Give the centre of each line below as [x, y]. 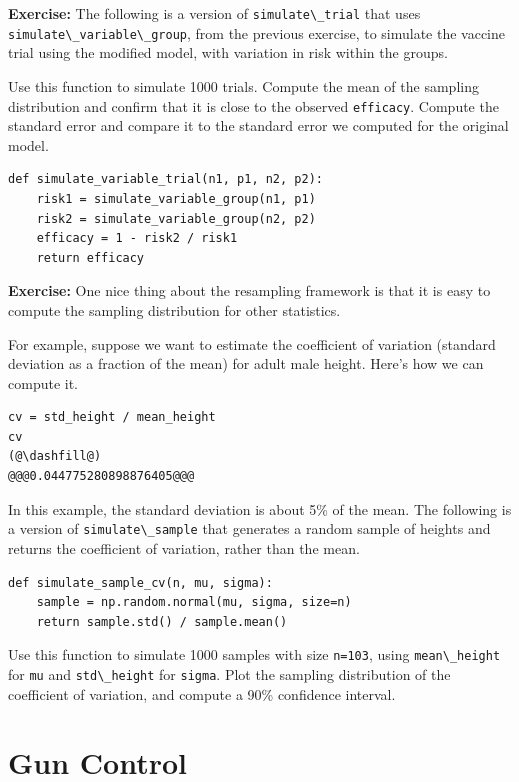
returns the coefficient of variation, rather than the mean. [184, 547]
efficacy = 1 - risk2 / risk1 [137, 238]
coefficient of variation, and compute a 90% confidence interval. [202, 693]
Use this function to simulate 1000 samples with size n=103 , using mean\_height [254, 654]
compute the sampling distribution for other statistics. [174, 309]
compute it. [43, 382]
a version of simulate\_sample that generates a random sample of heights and [249, 528]
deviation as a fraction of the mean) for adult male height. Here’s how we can [246, 363]
